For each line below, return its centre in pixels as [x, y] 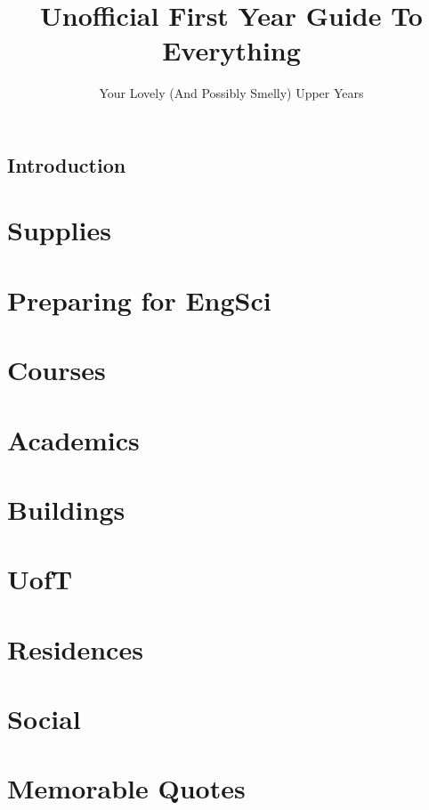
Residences [75, 648]
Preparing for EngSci [139, 300]
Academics [73, 439]
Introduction [67, 164]
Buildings [66, 509]
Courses [57, 370]
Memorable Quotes [126, 788]
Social [44, 719]
